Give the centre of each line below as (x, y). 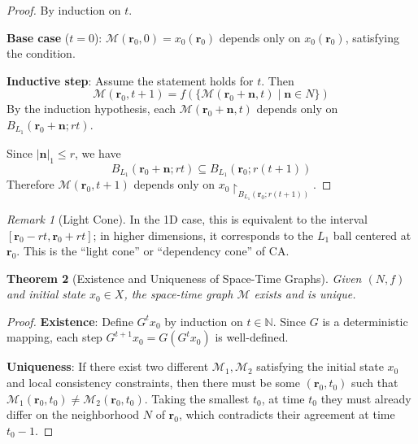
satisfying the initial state (320, 366)
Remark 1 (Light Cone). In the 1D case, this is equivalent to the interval (187, 218)
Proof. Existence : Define (70, 321)
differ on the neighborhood (73, 414)
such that (375, 383)
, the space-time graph (179, 294)
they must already (366, 398)
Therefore (30, 184)
